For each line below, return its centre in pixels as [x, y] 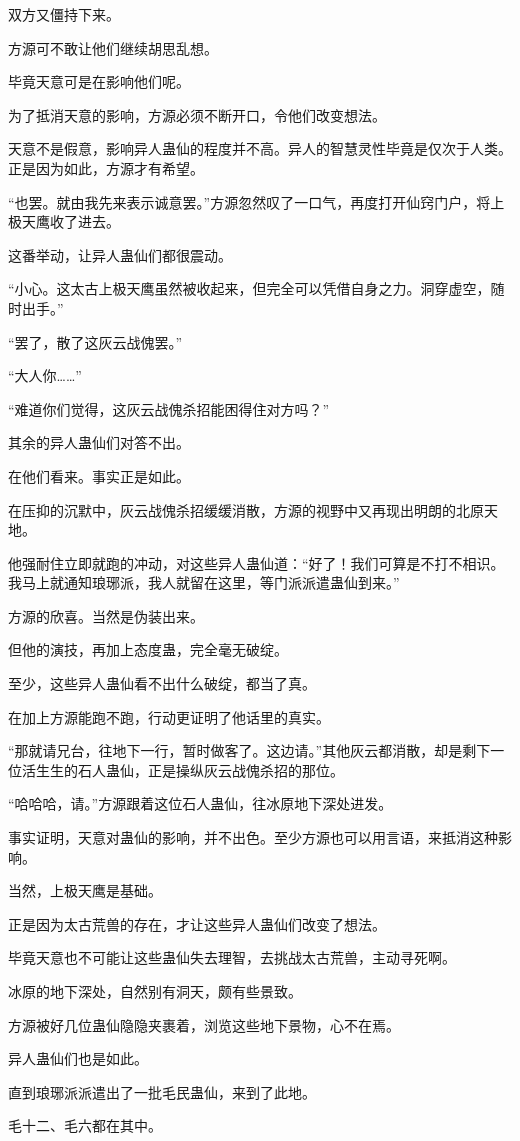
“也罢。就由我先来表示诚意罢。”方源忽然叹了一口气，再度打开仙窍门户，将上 [256, 201]
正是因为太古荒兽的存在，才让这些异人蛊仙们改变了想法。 [197, 923]
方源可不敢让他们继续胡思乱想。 [113, 47]
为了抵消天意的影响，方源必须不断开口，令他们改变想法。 [197, 114]
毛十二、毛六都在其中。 [85, 1125]
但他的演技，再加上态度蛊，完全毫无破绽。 [148, 649]
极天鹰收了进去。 [64, 221]
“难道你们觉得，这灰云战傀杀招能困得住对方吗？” [169, 408]
